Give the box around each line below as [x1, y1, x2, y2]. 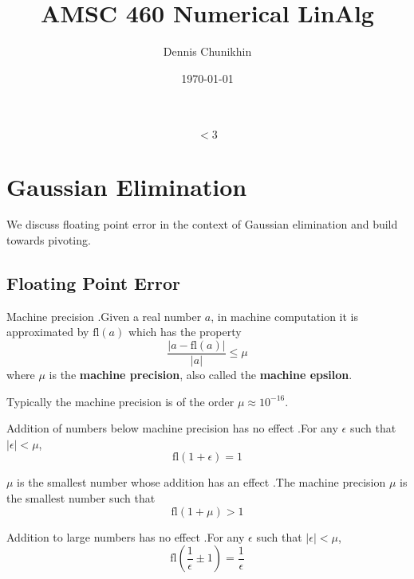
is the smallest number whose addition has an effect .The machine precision [17, 474, 386, 491]
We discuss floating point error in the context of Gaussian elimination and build [6, 216, 398, 233]
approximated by [6, 323, 89, 340]
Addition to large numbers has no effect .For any [6, 528, 245, 545]
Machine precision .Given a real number [6, 307, 202, 324]
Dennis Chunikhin [163, 43, 252, 60]
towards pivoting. [6, 232, 91, 248]
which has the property [128, 323, 242, 340]
